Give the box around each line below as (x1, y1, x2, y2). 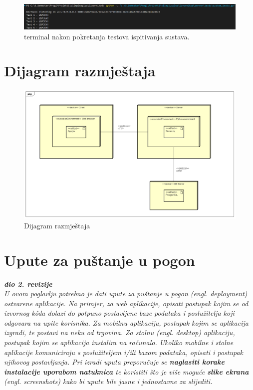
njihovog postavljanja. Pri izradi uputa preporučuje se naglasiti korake (4, 357, 225, 367)
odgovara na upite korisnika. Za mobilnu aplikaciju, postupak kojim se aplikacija (4, 317, 249, 328)
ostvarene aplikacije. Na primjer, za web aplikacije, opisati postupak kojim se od (4, 298, 249, 308)
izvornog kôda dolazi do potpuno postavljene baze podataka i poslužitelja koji (4, 308, 235, 318)
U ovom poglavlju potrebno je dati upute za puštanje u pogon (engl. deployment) (4, 288, 248, 299)
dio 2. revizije (4, 278, 52, 289)
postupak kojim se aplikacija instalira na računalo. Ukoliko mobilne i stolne (4, 337, 234, 348)
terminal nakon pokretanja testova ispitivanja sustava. (24, 31, 190, 41)
